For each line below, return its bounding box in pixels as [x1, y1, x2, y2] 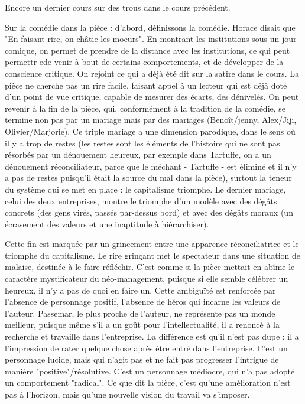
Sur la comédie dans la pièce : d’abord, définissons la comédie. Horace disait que [5, 21, 296, 33]
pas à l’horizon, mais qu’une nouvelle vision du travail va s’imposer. [5, 388, 250, 400]
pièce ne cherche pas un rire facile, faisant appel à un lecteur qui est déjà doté [5, 79, 287, 91]
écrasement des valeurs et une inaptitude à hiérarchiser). [5, 217, 209, 230]
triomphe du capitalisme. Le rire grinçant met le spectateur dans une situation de [5, 249, 301, 261]
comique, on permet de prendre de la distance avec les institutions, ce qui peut [5, 44, 290, 56]
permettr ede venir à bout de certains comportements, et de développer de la [5, 56, 284, 68]
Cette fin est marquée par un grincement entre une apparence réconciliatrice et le [5, 237, 299, 250]
